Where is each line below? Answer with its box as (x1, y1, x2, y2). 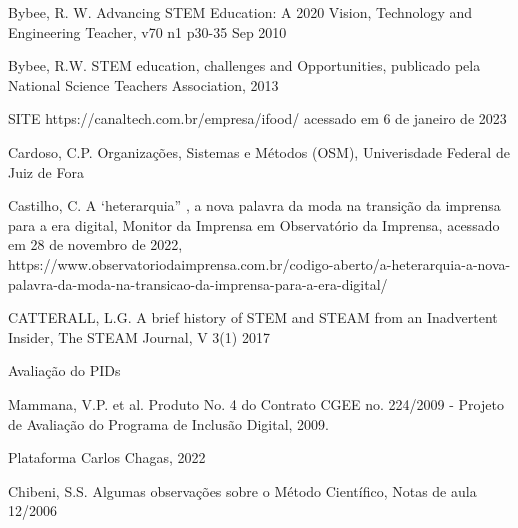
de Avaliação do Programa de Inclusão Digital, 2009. (8, 413, 329, 434)
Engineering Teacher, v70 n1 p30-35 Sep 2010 (8, 21, 287, 42)
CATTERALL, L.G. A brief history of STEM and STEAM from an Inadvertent (8, 307, 498, 328)
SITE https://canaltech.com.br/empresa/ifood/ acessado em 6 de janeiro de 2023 (8, 108, 507, 129)
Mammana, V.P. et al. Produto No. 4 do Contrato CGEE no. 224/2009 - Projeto (8, 393, 504, 414)
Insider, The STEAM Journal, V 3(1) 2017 (8, 326, 270, 347)
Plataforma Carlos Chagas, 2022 (8, 447, 206, 468)
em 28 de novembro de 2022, (8, 234, 183, 255)
